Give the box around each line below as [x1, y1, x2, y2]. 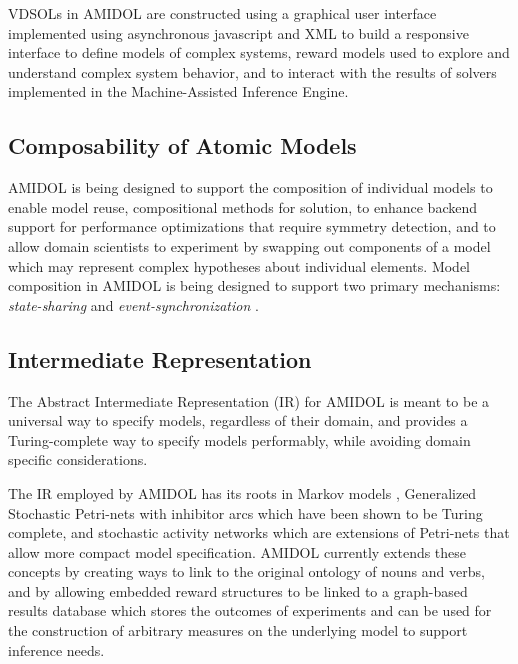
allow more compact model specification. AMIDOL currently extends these [8, 541, 467, 562]
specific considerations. [8, 449, 148, 470]
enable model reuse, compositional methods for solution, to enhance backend [8, 196, 477, 217]
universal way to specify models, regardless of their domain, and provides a [8, 410, 468, 431]
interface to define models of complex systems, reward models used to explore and [8, 42, 510, 63]
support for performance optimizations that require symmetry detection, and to [8, 216, 496, 237]
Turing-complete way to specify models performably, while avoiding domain [8, 429, 471, 450]
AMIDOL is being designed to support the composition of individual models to [8, 177, 493, 198]
